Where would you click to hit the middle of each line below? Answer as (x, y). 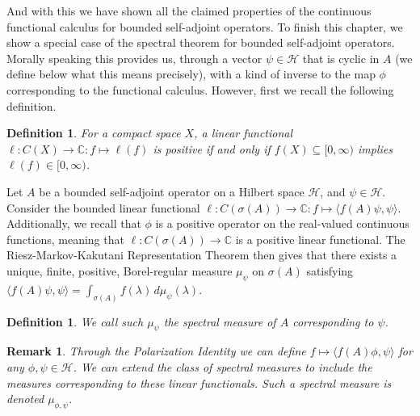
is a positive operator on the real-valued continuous (282, 223)
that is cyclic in (341, 58)
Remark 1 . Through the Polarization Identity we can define (156, 351)
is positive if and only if (212, 148)
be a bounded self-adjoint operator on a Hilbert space (172, 191)
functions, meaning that (65, 239)
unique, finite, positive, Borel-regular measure (120, 270)
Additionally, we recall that (74, 223)
